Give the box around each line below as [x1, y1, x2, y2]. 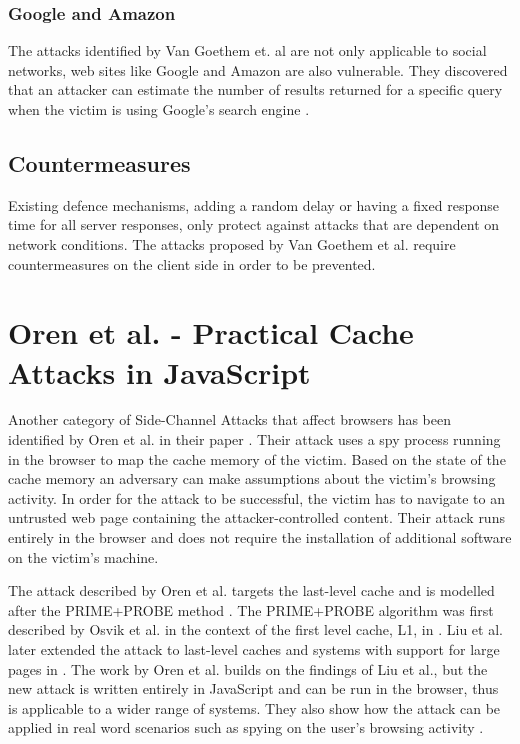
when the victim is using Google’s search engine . [8, 99, 310, 119]
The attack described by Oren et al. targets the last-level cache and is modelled [8, 580, 495, 601]
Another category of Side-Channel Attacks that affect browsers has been [8, 409, 451, 430]
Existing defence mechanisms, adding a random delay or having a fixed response [8, 194, 500, 215]
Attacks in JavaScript [8, 351, 311, 392]
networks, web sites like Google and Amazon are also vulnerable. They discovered [8, 59, 508, 80]
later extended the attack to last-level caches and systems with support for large [8, 639, 500, 660]
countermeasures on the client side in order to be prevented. [8, 253, 376, 274]
